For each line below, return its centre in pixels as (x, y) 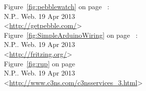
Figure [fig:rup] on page (40, 63)
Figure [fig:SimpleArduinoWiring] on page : (71, 35)
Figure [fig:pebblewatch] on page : (57, 6)
